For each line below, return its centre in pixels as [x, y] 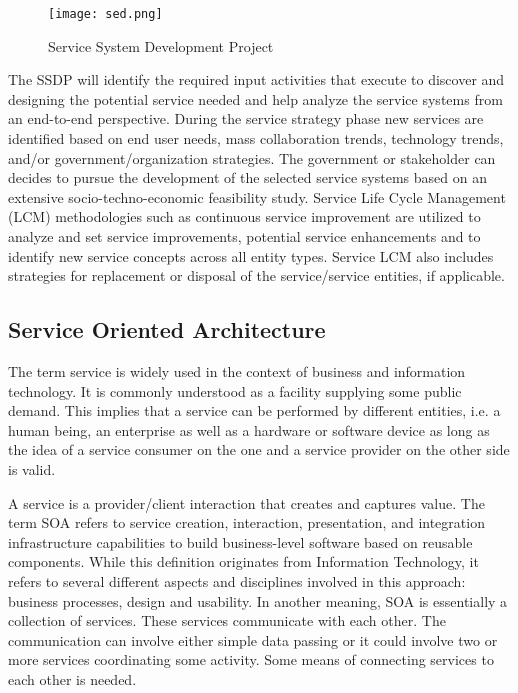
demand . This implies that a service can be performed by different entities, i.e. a [254, 410]
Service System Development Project [161, 45]
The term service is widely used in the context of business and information [237, 370]
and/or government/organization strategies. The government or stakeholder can [252, 157]
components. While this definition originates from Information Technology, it [243, 561]
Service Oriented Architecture [167, 329]
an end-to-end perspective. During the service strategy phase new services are [246, 118]
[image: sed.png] [105, 14]
